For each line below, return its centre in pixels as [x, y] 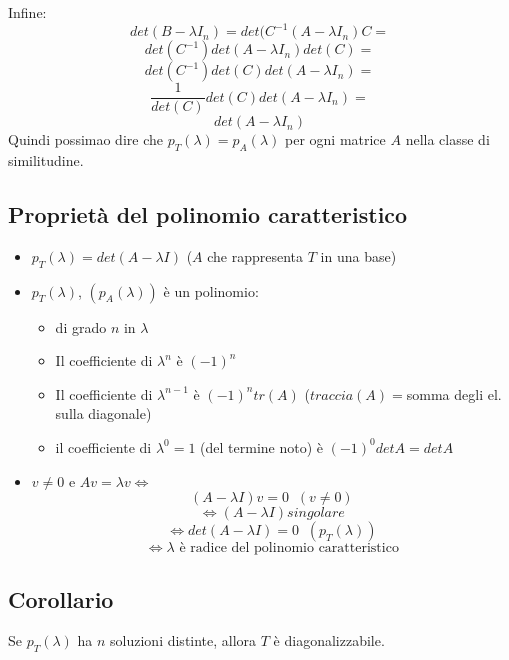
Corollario [61, 598]
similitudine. [46, 159]
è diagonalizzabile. [329, 640]
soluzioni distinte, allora [183, 640]
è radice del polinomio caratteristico [289, 548]
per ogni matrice [335, 139]
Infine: [27, 12]
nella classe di [447, 139]
